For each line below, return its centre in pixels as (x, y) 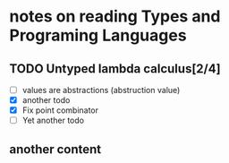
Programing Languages (98, 35)
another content (55, 149)
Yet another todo (53, 120)
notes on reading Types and (115, 17)
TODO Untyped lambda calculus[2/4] (115, 69)
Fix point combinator (60, 110)
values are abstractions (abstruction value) (101, 90)
